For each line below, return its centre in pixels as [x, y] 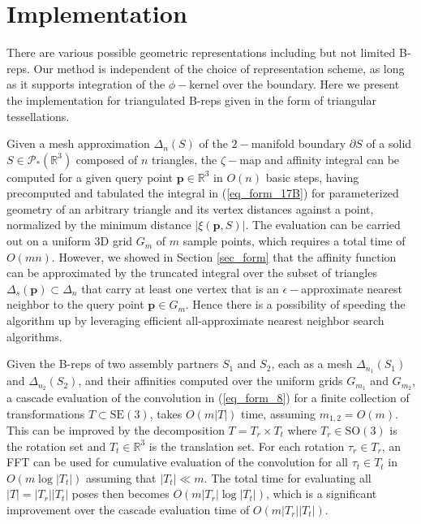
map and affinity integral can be [320, 159]
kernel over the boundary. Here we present [294, 84]
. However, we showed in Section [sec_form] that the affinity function [224, 256]
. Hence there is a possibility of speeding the [295, 304]
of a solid [389, 143]
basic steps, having [312, 177]
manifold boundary [299, 143]
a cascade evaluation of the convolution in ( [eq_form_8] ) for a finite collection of [208, 397]
